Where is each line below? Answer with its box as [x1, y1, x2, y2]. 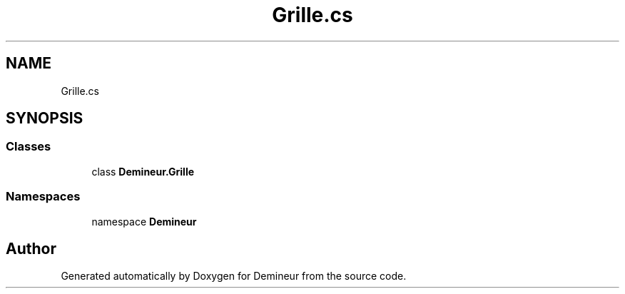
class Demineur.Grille [91, 165, 195, 178]
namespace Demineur [91, 215, 197, 228]
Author [6, 239, 56, 258]
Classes [6, 139, 51, 154]
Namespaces [6, 189, 81, 204]
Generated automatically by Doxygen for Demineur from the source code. [61, 270, 407, 283]
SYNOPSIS [6, 109, 83, 128]
